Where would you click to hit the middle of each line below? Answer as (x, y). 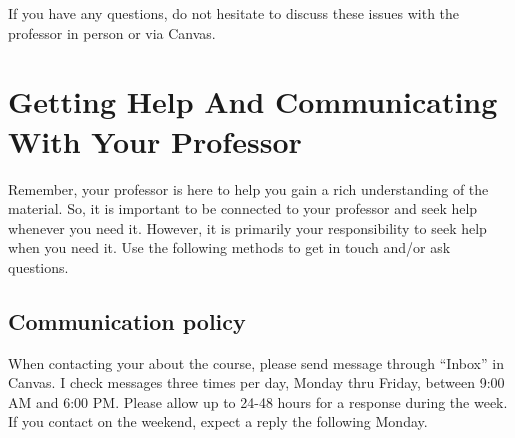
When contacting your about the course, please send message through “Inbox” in (256, 362)
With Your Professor (155, 140)
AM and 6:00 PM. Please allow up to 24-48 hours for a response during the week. (258, 401)
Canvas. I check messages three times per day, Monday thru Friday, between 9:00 (256, 382)
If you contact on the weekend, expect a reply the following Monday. (218, 421)
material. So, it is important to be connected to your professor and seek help (243, 208)
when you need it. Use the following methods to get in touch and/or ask (229, 247)
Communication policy (127, 320)
